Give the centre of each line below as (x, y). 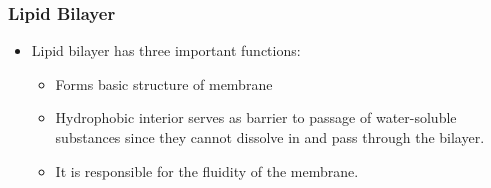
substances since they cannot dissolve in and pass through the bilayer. (270, 137)
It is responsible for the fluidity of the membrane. (207, 170)
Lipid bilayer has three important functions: (166, 50)
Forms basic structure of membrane (164, 83)
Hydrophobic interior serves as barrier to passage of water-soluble (256, 117)
